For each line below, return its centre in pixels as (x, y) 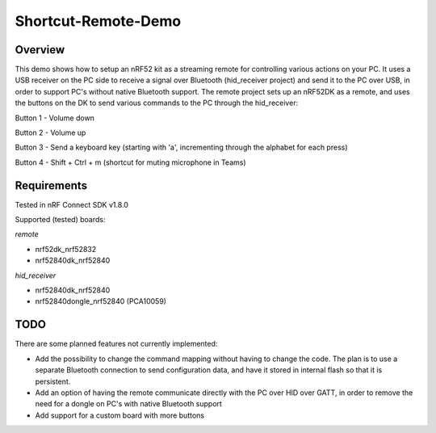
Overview (40, 50)
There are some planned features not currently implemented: (116, 344)
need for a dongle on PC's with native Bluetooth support (128, 404)
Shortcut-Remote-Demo (98, 21)
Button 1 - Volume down (55, 118)
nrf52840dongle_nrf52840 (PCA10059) (101, 301)
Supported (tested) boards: (60, 220)
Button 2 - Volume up (50, 132)
